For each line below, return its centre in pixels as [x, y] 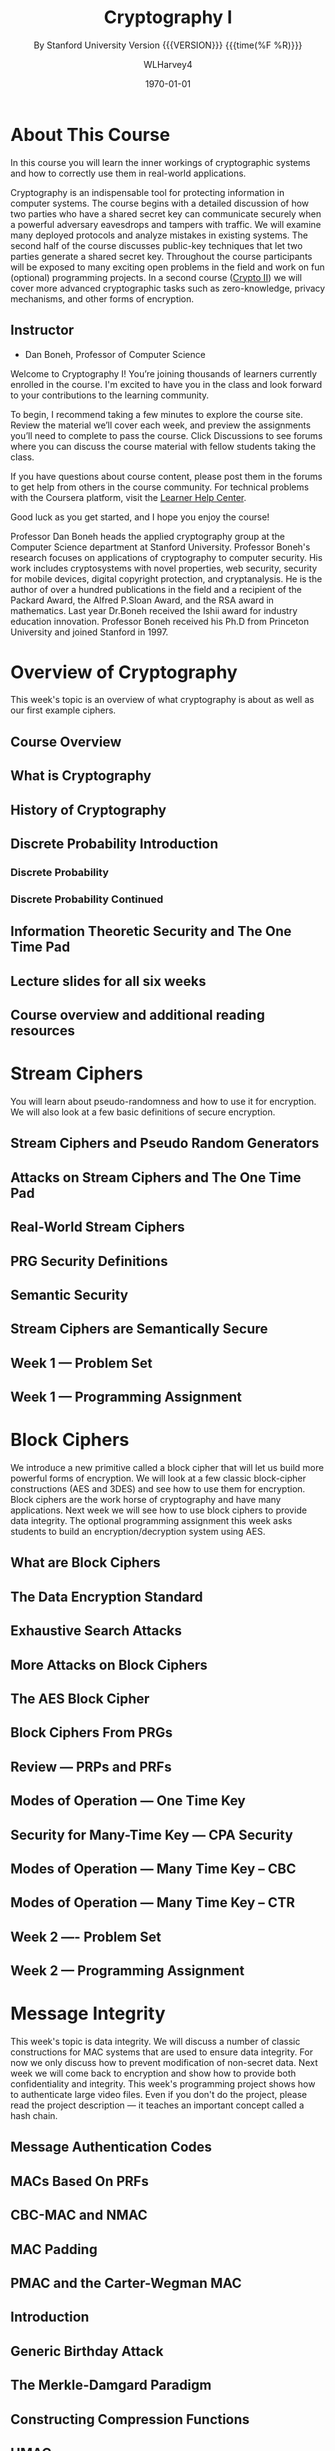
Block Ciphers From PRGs [91, 1732]
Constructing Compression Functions [130, 2419]
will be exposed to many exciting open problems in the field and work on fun [167, 267]
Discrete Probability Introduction [114, 844]
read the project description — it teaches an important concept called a [157, 2105]
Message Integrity [88, 2013]
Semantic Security [69, 1294]
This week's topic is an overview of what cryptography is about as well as [162, 700]
